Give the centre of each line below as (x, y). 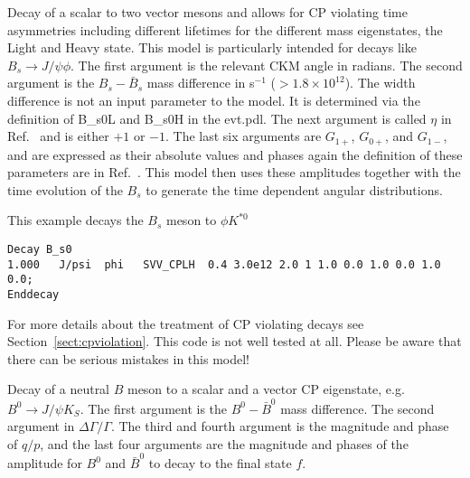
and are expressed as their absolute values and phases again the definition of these (235, 154)
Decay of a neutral (59, 389)
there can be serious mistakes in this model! (128, 358)
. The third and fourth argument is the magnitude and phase (280, 426)
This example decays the (75, 220)
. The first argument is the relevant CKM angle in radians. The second (267, 65)
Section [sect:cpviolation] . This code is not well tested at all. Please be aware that (235, 341)
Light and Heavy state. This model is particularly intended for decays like (212, 47)
